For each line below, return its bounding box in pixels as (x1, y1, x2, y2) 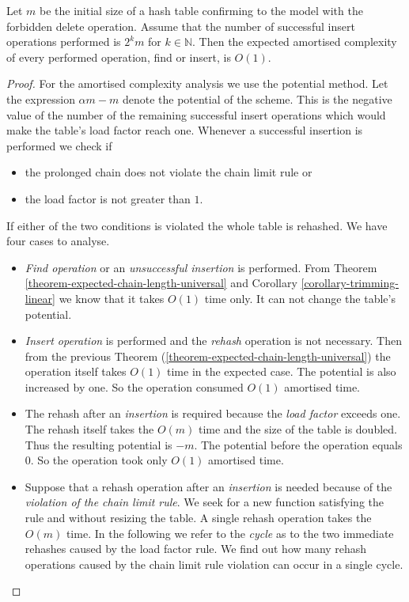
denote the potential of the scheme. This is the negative (122, 90, 392, 107)
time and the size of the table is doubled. (198, 421, 397, 437)
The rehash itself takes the (25, 421, 154, 437)
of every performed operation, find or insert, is (6, 48, 231, 65)
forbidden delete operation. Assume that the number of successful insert (6, 17, 355, 34)
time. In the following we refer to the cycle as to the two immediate (66, 524, 394, 541)
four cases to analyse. (6, 233, 110, 249)
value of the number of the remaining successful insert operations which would (6, 106, 386, 123)
